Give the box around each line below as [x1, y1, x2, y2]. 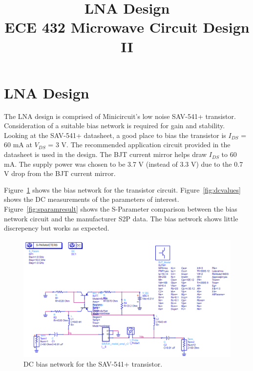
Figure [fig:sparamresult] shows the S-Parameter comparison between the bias [4, 204, 237, 214]
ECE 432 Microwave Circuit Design [4, 17, 250, 37]
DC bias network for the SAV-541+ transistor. [23, 358, 163, 369]
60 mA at [4, 139, 32, 150]
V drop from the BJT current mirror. [4, 168, 116, 178]
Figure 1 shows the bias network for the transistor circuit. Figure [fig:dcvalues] [4, 184, 241, 195]
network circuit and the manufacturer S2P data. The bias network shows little [4, 213, 238, 223]
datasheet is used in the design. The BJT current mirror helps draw [4, 149, 207, 159]
